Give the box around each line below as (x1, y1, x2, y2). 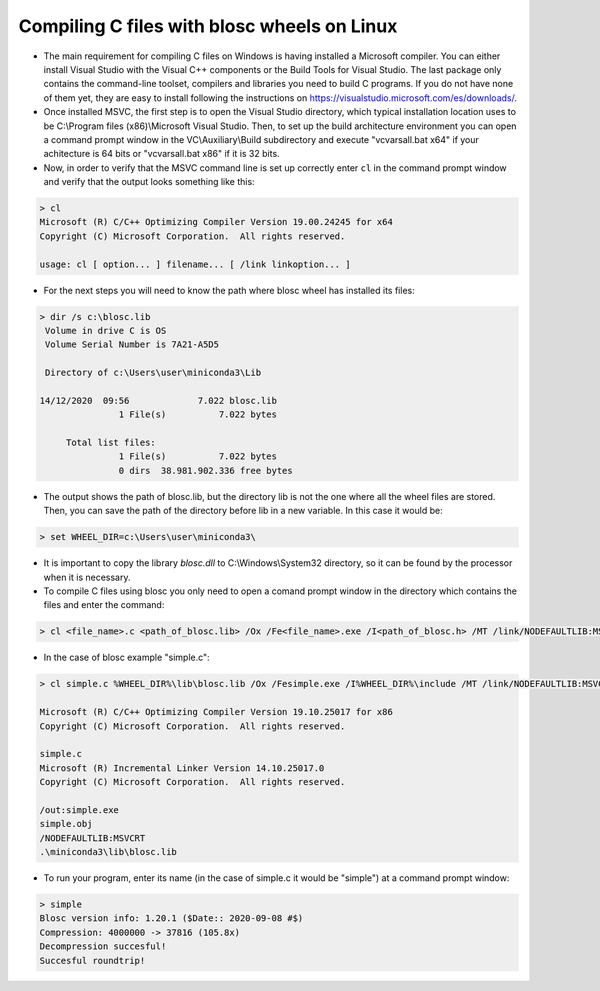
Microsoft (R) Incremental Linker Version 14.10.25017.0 (39, 762, 325, 774)
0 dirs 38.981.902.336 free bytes (118, 465, 294, 476)
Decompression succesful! (39, 941, 167, 952)
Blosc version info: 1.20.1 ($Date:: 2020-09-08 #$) (39, 913, 304, 924)
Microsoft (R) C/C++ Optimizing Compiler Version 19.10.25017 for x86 (39, 706, 394, 718)
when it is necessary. (43, 571, 131, 583)
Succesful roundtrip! (39, 955, 146, 966)
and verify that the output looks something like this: (43, 176, 255, 188)
